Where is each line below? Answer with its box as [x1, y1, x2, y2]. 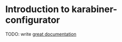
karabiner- [71, 4, 117, 15]
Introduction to [5, 4, 70, 15]
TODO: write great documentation [5, 31, 77, 37]
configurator [5, 14, 60, 26]
